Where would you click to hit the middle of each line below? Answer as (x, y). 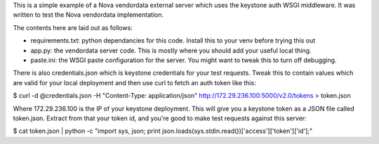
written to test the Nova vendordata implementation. (88, 15)
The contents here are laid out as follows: (73, 27)
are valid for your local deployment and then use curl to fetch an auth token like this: (134, 82)
